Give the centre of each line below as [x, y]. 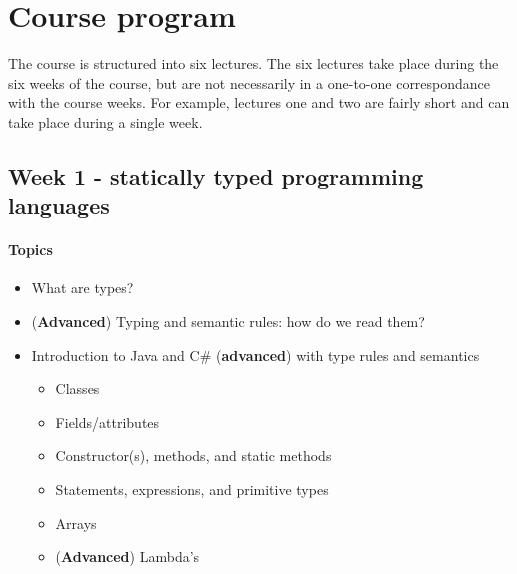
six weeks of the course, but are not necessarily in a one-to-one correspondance [249, 82]
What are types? [82, 287]
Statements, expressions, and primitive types [192, 489]
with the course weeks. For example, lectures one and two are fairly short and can [259, 102]
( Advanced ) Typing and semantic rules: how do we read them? [228, 321]
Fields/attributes [107, 421]
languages [59, 205]
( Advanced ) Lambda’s [127, 556]
